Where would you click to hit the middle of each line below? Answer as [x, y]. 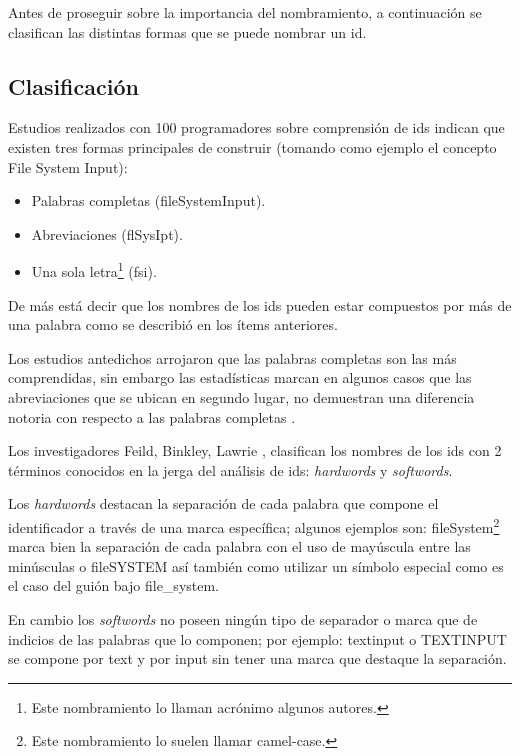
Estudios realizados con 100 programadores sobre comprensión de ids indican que [256, 127]
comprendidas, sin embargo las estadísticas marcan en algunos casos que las [240, 377]
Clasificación [73, 85]
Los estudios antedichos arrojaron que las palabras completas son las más [232, 357]
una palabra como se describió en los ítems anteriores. [173, 324]
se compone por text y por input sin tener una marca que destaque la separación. [257, 658]
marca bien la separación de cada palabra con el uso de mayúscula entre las [239, 546]
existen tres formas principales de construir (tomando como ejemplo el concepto [252, 146]
